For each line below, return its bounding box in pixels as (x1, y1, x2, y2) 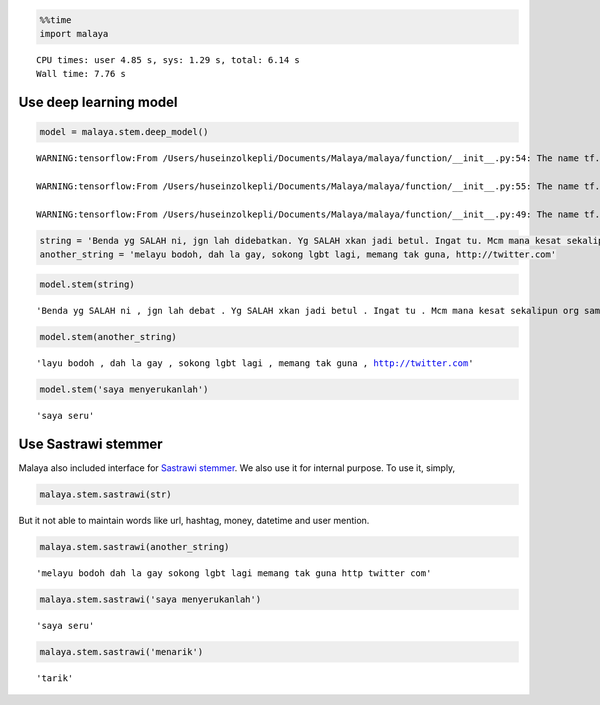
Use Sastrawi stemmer (18, 435, 164, 452)
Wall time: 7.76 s (36, 68, 127, 80)
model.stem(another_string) (39, 331, 177, 342)
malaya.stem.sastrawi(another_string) (39, 541, 230, 552)
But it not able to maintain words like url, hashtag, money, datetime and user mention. (18, 514, 370, 526)
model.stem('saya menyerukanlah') (39, 383, 209, 395)
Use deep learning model (18, 94, 178, 111)
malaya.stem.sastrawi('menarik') (39, 646, 204, 657)
